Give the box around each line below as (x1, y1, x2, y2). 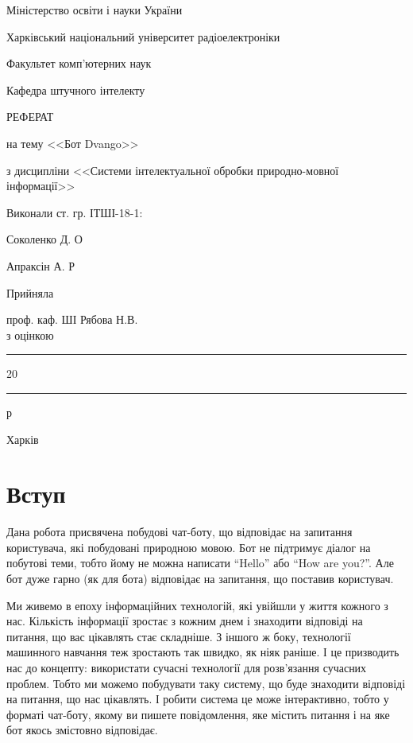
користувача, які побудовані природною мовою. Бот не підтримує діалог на (6, 539, 371, 555)
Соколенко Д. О (6, 231, 83, 247)
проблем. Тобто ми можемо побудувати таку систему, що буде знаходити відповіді (6, 675, 406, 691)
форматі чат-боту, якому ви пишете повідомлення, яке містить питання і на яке (6, 706, 390, 722)
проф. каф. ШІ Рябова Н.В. (6, 311, 138, 328)
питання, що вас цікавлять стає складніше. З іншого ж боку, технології (6, 628, 351, 644)
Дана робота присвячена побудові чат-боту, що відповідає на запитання (6, 523, 353, 540)
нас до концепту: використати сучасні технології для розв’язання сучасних (6, 659, 367, 675)
